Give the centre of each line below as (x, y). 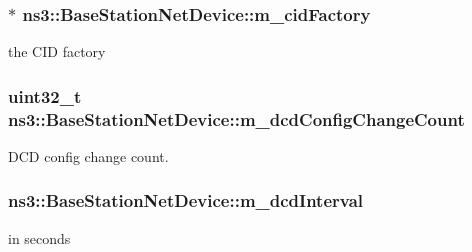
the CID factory (57, 51)
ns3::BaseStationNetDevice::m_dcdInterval (186, 200)
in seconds (39, 237)
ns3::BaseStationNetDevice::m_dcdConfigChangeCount (236, 118)
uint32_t (45, 95)
